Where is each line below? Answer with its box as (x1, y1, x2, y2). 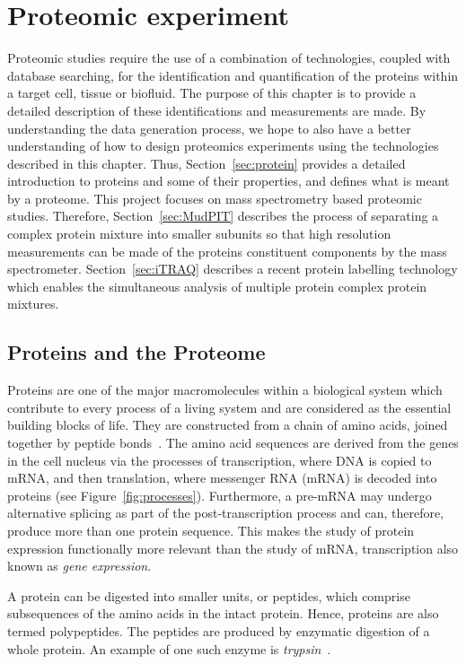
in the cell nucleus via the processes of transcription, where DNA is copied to (7, 450, 432, 469)
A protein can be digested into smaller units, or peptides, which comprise (7, 586, 410, 605)
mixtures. (7, 294, 59, 313)
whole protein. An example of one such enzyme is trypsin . (7, 639, 331, 658)
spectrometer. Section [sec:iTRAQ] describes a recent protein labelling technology (7, 259, 458, 278)
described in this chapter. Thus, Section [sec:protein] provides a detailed (7, 153, 406, 172)
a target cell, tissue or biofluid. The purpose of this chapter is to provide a (7, 83, 417, 102)
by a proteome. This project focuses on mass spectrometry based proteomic (7, 188, 422, 207)
